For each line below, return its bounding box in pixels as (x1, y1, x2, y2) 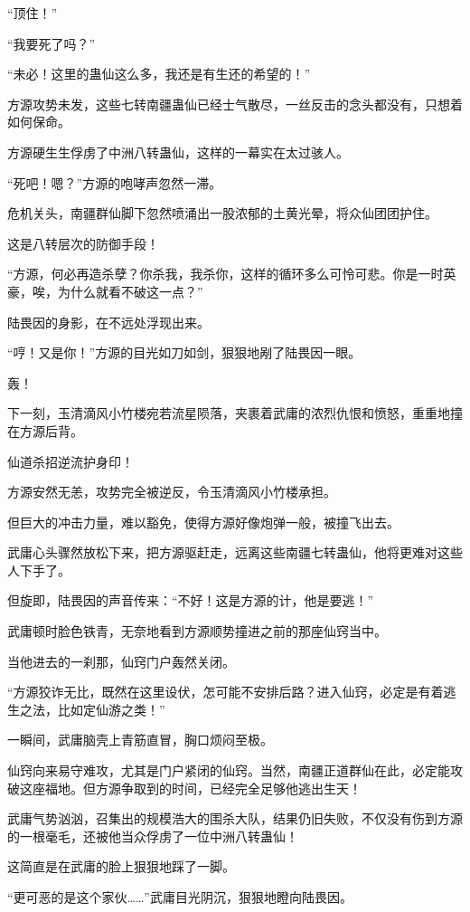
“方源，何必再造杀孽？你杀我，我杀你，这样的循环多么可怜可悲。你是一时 (7, 264, 444, 283)
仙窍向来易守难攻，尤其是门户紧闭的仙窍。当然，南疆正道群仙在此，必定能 (7, 761, 450, 780)
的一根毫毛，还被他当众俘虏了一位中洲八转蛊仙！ (7, 826, 298, 845)
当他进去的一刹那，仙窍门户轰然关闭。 (7, 651, 235, 670)
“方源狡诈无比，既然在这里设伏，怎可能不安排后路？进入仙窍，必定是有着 (7, 682, 444, 701)
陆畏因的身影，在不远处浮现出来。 (7, 312, 210, 331)
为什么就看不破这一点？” (57, 281, 203, 300)
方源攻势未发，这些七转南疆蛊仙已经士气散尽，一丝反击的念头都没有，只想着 (7, 94, 463, 113)
